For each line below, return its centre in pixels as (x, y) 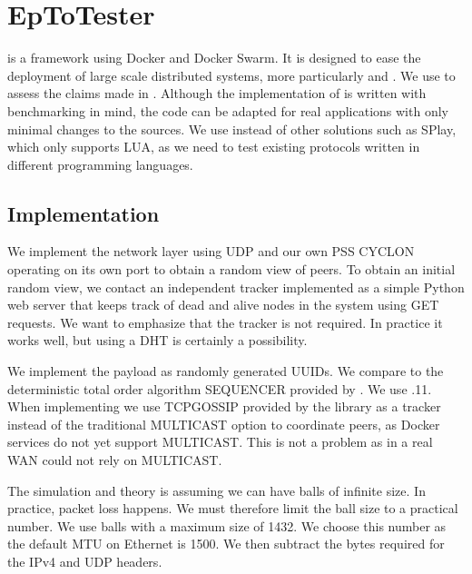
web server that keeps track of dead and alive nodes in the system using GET (223, 305)
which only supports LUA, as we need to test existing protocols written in (214, 147)
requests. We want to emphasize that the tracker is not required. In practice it (225, 322)
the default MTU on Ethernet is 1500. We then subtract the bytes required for (226, 544)
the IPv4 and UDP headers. (85, 561)
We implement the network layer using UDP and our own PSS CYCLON (211, 251)
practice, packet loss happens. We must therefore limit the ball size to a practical (233, 508)
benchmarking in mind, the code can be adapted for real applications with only (228, 110)
